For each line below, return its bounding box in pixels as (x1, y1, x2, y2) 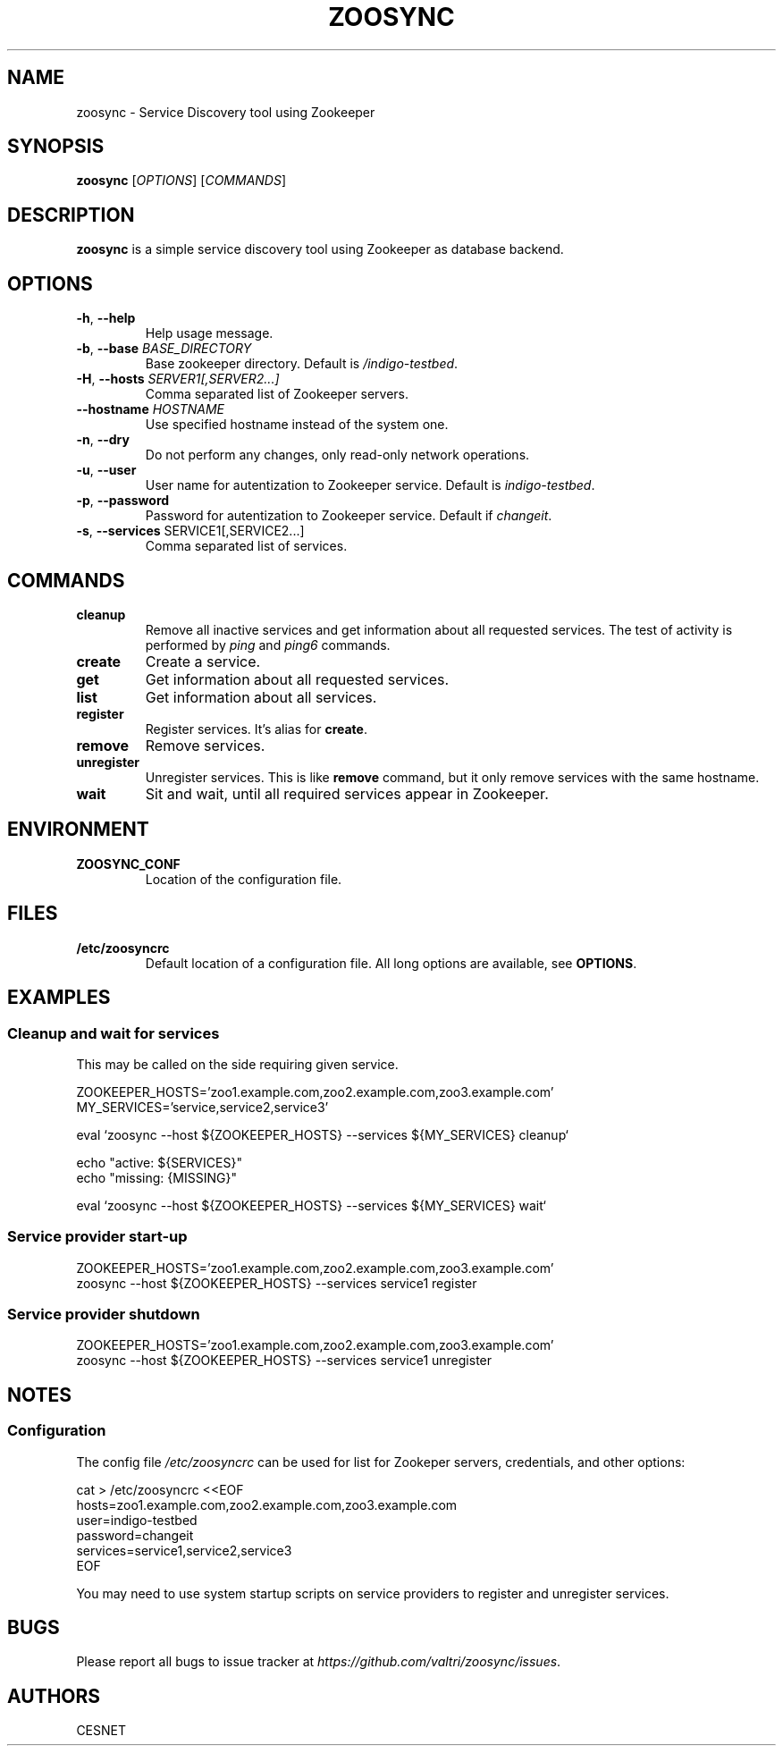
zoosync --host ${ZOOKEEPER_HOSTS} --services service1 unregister (76, 1353, 493, 1369)
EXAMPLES (7, 986, 111, 1009)
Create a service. (145, 652, 261, 670)
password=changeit (76, 1527, 194, 1543)
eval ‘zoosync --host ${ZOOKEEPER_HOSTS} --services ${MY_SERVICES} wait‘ (76, 1197, 546, 1213)
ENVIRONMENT (7, 818, 149, 841)
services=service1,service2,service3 (76, 1542, 292, 1558)
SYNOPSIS (7, 135, 105, 158)
